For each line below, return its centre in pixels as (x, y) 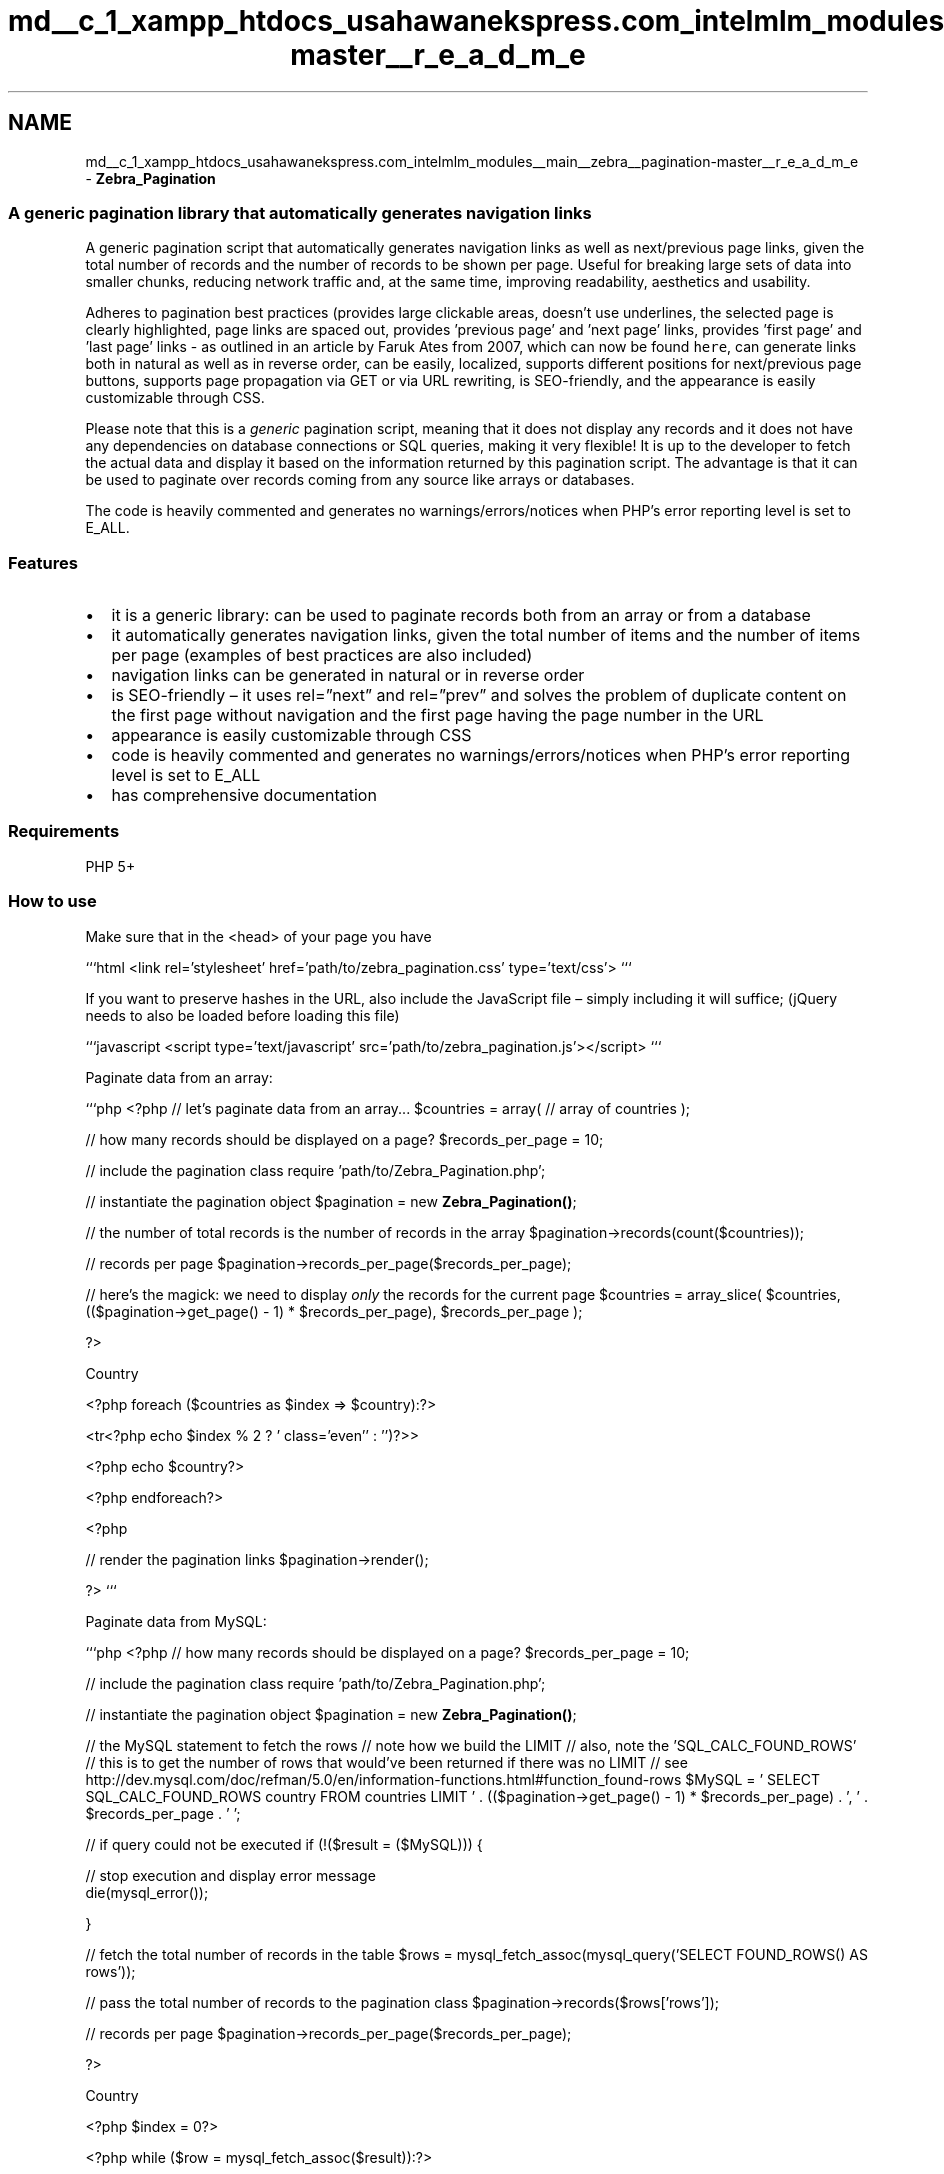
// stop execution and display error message (230, 1875)
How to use (52, 901)
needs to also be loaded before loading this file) (242, 1015)
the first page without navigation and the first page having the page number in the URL (437, 715)
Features (43, 562)
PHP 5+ (110, 866)
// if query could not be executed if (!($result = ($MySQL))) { (284, 1844)
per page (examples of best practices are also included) (322, 655)
